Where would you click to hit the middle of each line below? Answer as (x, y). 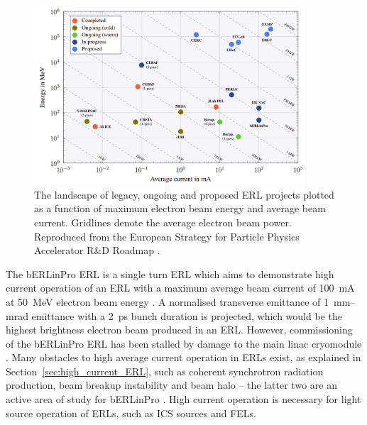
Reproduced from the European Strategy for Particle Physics (167, 236)
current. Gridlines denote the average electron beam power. (163, 222)
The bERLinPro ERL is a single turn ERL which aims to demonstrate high (170, 274)
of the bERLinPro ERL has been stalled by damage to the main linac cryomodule (184, 343)
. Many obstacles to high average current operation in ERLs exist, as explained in (183, 357)
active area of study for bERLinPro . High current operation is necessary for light (183, 399)
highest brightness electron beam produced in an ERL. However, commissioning (179, 330)
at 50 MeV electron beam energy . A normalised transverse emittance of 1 (167, 301)
